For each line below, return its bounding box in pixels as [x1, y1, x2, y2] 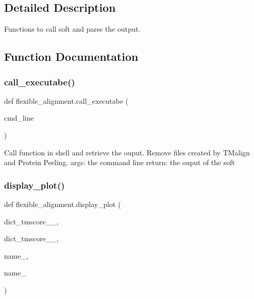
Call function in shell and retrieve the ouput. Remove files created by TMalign [4, 147, 250, 157]
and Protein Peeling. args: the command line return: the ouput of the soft [4, 157, 235, 168]
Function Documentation [4, 49, 138, 64]
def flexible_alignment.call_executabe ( [4, 95, 129, 106]
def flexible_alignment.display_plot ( [4, 198, 121, 209]
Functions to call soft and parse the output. [4, 24, 141, 34]
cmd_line [4, 112, 34, 123]
